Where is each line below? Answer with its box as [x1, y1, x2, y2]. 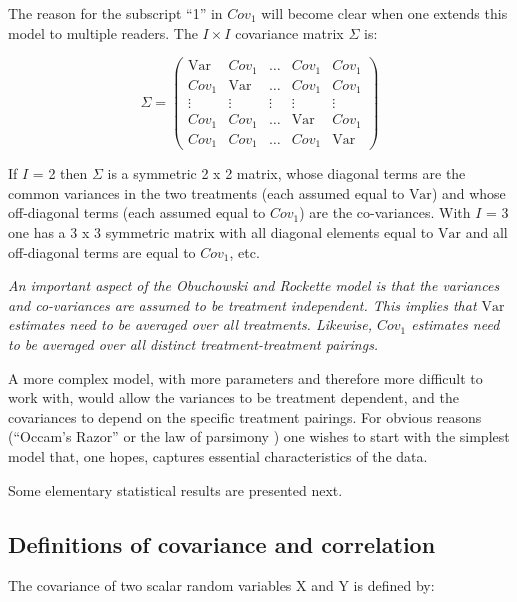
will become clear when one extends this [261, 3, 508, 23]
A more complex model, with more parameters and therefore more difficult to [8, 367, 483, 388]
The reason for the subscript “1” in [8, 3, 223, 23]
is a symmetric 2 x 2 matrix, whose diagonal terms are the [107, 163, 466, 184]
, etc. [229, 241, 260, 262]
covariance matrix [235, 22, 344, 43]
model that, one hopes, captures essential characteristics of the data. [8, 445, 428, 466]
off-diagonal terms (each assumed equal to [8, 202, 266, 223]
